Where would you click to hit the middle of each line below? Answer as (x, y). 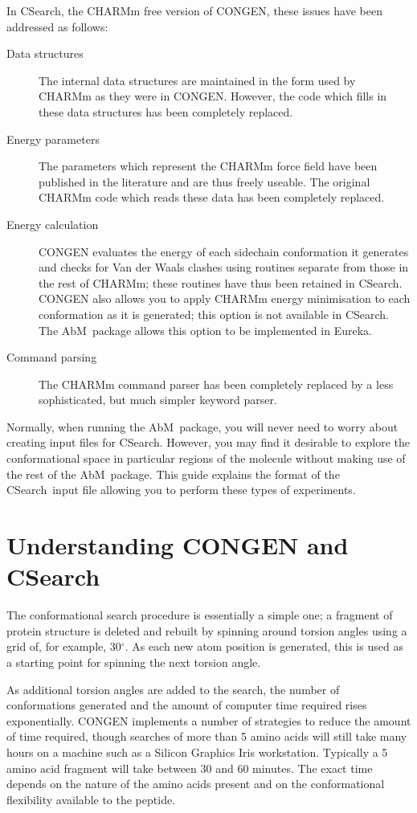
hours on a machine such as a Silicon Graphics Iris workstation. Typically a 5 (197, 752)
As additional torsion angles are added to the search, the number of (173, 689)
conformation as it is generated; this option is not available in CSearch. (214, 314)
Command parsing (52, 357)
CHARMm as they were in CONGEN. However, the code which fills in (213, 96)
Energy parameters (53, 139)
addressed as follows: (57, 26)
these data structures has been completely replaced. (166, 111)
